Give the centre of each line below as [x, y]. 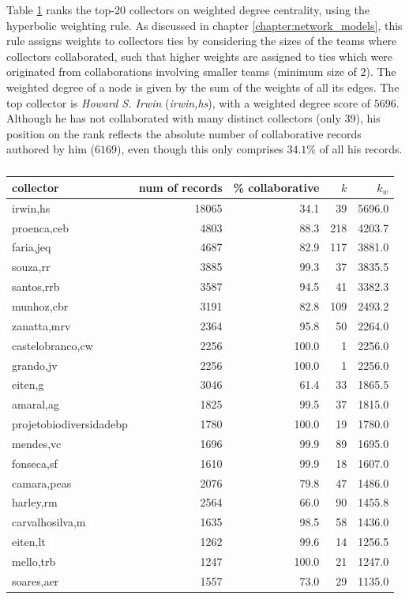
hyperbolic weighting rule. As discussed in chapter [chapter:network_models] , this [204, 25]
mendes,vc [37, 443]
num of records [180, 187]
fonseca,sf [35, 463]
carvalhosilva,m [49, 522]
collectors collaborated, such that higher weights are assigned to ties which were [200, 56]
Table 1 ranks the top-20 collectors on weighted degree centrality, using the [188, 9]
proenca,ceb [40, 227]
